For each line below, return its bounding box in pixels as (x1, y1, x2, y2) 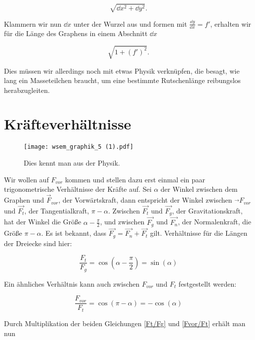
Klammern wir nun (4, 18, 62, 29)
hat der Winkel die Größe (4, 216, 82, 227)
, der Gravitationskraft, (172, 205, 243, 215)
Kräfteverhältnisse (4, 114, 131, 134)
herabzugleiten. (4, 85, 50, 95)
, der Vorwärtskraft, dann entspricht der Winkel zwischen (58, 195, 232, 205)
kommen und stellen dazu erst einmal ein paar (65, 174, 206, 184)
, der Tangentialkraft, (24, 205, 89, 215)
